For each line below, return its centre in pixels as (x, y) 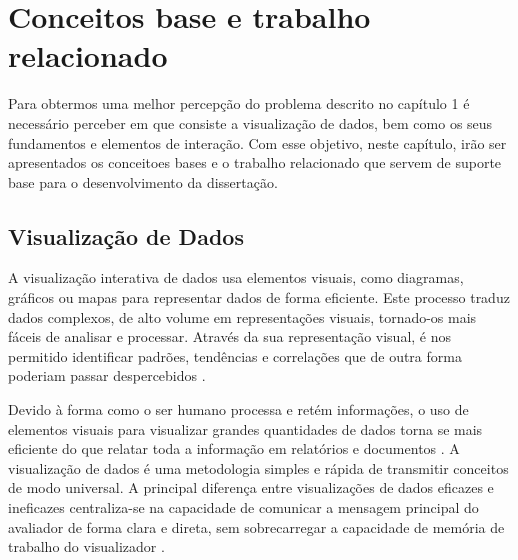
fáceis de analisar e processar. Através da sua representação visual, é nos (230, 336)
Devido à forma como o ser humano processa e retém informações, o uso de (238, 409)
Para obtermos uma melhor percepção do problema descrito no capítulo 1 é (239, 103)
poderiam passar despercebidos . (107, 375)
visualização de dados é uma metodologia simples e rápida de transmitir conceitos (258, 467)
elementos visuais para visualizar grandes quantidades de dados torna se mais (245, 428)
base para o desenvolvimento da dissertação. (143, 181)
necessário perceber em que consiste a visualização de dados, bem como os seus (250, 122)
